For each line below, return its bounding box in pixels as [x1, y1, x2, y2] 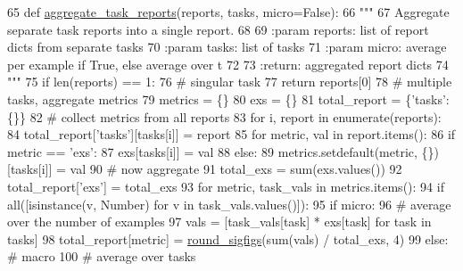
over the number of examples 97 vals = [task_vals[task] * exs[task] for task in [7, 212, 432, 231]
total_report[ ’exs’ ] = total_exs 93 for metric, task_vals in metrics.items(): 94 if [7, 177, 444, 195]
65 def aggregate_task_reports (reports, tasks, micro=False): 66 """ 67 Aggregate [7, 3, 450, 21]
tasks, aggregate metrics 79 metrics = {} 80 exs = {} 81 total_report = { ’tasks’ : [7, 89, 450, 108]
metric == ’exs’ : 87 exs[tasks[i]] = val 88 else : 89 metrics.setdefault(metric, [7, 142, 418, 160]
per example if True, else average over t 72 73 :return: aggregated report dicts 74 [7, 54, 449, 73]
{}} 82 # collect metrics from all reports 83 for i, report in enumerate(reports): [7, 107, 442, 126]
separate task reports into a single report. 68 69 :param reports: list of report [7, 20, 429, 38]
